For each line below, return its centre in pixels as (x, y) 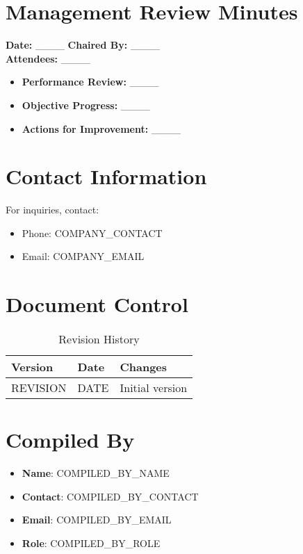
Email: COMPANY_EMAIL (83, 256)
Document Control (97, 304)
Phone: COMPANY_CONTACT (92, 233)
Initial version (154, 388)
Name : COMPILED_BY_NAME (96, 473)
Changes (144, 367)
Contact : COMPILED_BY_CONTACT (110, 496)
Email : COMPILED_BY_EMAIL (97, 520)
